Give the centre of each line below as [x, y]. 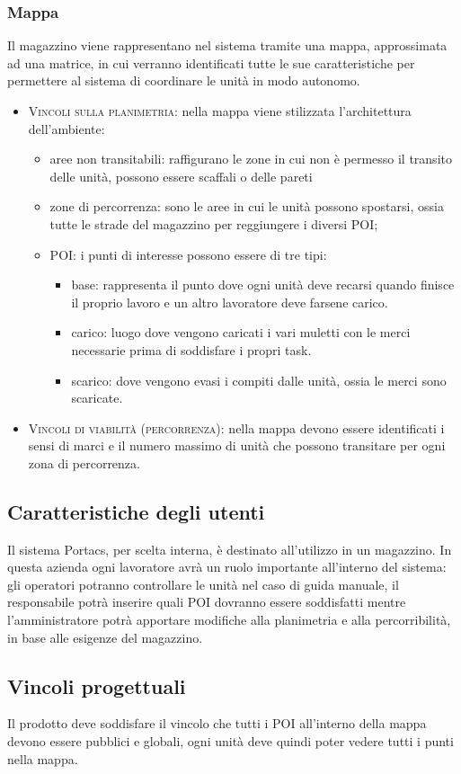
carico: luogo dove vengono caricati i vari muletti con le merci [241, 332]
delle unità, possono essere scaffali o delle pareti [181, 176]
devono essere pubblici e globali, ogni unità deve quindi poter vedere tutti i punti [230, 741]
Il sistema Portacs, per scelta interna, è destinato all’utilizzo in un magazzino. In [230, 549]
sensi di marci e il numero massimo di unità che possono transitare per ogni [237, 445]
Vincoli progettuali [97, 685]
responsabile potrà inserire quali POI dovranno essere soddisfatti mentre [207, 602]
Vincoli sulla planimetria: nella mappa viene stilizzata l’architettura [220, 111]
